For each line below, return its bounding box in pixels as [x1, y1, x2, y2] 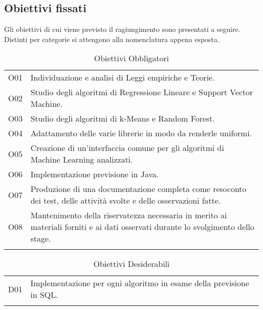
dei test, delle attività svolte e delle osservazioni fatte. [30, 195, 221, 207]
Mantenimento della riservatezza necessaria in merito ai [30, 209, 227, 221]
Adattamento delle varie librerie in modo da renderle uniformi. [30, 127, 252, 139]
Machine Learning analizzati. [30, 153, 133, 166]
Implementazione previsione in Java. [30, 168, 159, 180]
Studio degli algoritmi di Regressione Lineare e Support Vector [30, 86, 253, 98]
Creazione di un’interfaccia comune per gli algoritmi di [30, 142, 224, 154]
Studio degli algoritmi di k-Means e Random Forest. [30, 112, 215, 125]
